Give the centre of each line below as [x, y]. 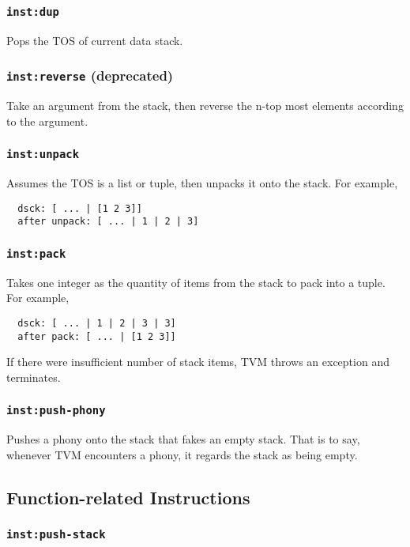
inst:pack [36, 253]
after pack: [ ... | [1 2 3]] [97, 336]
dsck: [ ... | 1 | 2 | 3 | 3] [97, 323]
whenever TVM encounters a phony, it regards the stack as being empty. [182, 454]
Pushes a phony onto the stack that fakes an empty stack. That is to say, [183, 439]
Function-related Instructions [128, 497]
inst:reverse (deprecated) [90, 75]
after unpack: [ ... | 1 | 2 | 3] [108, 222]
